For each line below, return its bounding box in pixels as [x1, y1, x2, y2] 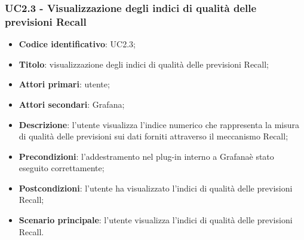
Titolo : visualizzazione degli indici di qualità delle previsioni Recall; [19, 57, 269, 70]
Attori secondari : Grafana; [19, 98, 125, 110]
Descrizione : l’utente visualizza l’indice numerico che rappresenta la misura [19, 118, 300, 130]
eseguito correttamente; [19, 162, 105, 174]
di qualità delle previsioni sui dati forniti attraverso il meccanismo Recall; [19, 130, 288, 142]
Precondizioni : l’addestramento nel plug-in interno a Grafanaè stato [19, 150, 274, 162]
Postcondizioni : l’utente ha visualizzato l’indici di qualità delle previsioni [19, 181, 293, 194]
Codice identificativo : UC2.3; [19, 38, 136, 50]
